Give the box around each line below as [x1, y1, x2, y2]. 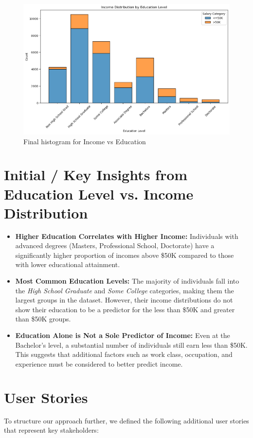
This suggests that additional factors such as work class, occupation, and [15, 349, 233, 359]
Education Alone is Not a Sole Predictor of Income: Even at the [15, 330, 230, 340]
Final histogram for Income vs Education [23, 136, 146, 146]
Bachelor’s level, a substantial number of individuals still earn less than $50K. [15, 339, 248, 350]
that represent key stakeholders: [4, 425, 99, 435]
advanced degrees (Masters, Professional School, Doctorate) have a [15, 240, 215, 251]
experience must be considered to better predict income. [15, 358, 183, 369]
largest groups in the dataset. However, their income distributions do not [15, 295, 233, 305]
